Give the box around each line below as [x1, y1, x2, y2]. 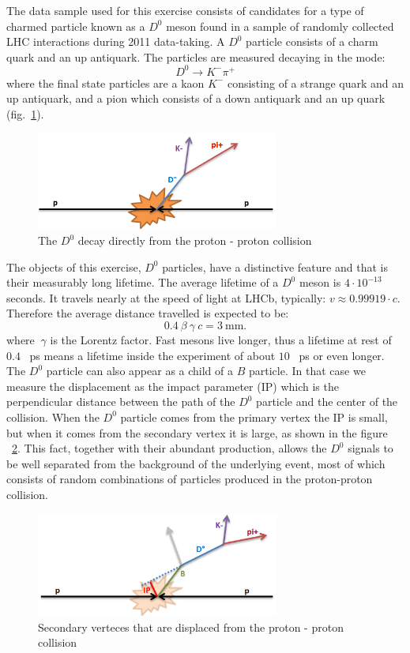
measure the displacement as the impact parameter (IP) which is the [6, 377, 339, 394]
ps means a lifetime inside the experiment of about [29, 347, 276, 363]
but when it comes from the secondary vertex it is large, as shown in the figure [6, 424, 388, 441]
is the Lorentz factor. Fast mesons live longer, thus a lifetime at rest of [50, 331, 392, 347]
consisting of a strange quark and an [227, 74, 404, 91]
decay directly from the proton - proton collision [77, 232, 312, 249]
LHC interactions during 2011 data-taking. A [6, 33, 225, 50]
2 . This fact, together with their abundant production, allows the [12, 440, 327, 456]
